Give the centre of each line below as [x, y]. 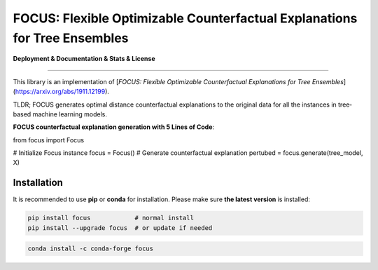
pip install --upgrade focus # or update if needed [120, 228]
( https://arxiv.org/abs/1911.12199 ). [61, 92]
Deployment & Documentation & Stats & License [84, 59]
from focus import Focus [48, 140]
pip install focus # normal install [111, 218]
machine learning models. [70, 114]
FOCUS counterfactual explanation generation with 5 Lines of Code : [114, 127]
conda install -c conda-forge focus [91, 249]
